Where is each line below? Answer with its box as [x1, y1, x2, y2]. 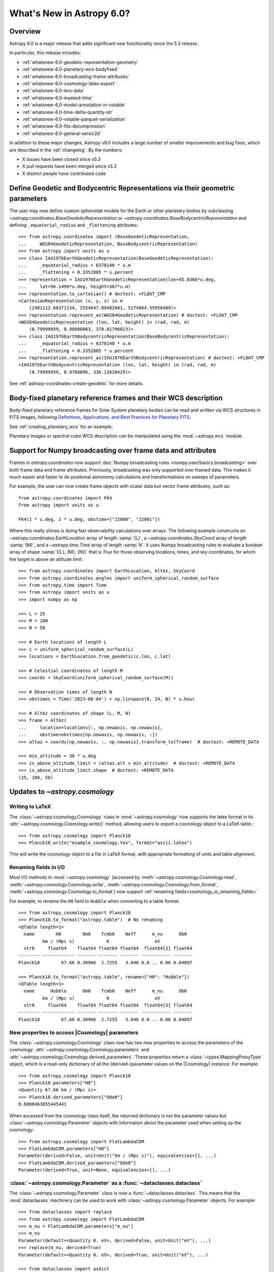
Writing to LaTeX [9, 803, 51, 810]
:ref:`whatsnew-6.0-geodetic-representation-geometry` [22, 59, 139, 65]
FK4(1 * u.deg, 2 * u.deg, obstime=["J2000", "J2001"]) [18, 516, 160, 522]
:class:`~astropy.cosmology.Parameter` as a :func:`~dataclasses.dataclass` [9, 1179, 202, 1187]
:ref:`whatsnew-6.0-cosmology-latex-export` [22, 80, 116, 86]
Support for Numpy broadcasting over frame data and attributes [9, 446, 217, 455]
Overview [9, 27, 41, 36]
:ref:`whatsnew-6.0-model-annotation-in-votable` [22, 102, 126, 108]
